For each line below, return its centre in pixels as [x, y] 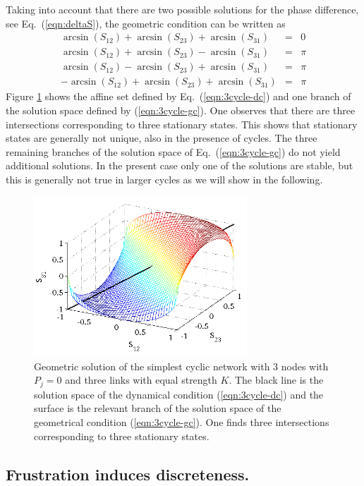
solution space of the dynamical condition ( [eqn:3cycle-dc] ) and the [179, 394]
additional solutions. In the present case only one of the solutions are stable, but [180, 165]
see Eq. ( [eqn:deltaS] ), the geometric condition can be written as [146, 23]
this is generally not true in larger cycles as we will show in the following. [164, 179]
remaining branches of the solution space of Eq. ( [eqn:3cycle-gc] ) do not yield [173, 151]
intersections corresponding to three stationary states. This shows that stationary [182, 124]
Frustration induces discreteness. [128, 474]
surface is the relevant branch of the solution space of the [158, 408]
